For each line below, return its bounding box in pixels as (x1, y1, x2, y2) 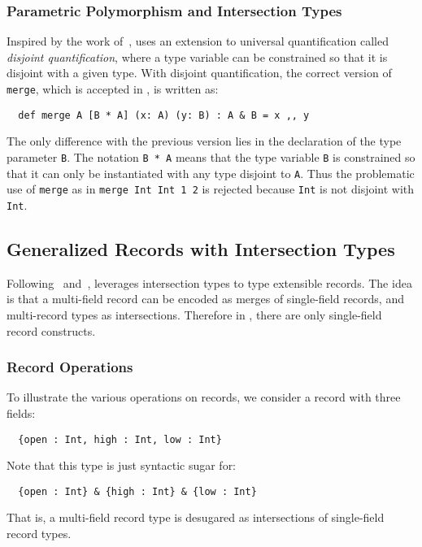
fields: (7, 404, 36, 421)
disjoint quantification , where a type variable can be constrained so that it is (7, 48, 388, 65)
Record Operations (7, 357, 133, 377)
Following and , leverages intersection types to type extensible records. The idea (7, 274, 412, 291)
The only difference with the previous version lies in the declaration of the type (7, 132, 402, 150)
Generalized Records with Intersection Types (7, 236, 395, 261)
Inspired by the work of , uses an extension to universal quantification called (7, 33, 389, 50)
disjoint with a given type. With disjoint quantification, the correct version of (7, 64, 392, 81)
